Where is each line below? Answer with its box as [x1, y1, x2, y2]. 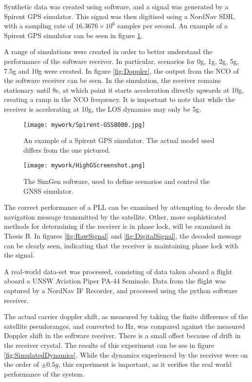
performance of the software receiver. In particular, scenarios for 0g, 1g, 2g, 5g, [4, 56, 239, 66]
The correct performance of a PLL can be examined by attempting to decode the [4, 202, 246, 212]
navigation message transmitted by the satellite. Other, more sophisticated [4, 211, 227, 221]
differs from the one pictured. [23, 144, 111, 155]
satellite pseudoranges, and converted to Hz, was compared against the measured [4, 321, 245, 331]
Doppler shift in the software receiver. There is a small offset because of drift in [4, 330, 241, 341]
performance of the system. [4, 368, 85, 379]
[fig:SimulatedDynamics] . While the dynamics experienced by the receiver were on [4, 349, 248, 360]
